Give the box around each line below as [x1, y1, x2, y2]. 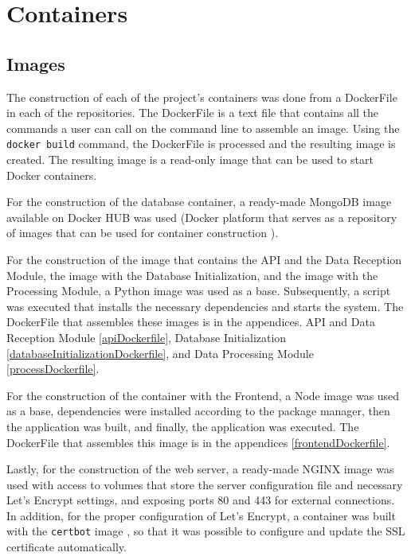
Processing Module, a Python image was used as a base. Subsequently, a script [6, 282, 391, 299]
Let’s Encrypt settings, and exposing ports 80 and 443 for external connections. [6, 492, 395, 508]
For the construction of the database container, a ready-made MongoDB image [6, 193, 392, 210]
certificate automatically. [6, 539, 127, 555]
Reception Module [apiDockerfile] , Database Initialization [6, 329, 287, 345]
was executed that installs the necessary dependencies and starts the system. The [6, 297, 404, 314]
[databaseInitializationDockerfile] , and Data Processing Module [6, 344, 314, 361]
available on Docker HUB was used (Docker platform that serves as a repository [6, 208, 397, 225]
